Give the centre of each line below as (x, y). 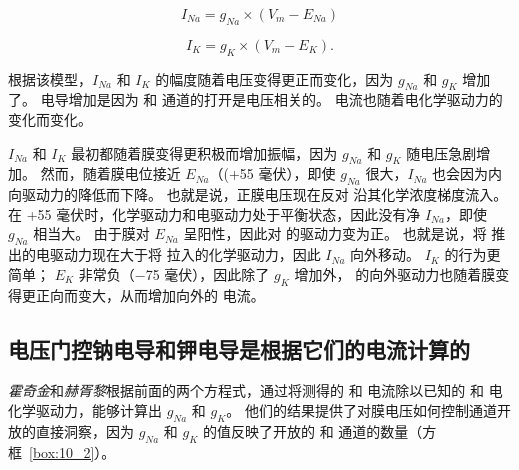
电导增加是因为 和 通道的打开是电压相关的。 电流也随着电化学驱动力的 (271, 99)
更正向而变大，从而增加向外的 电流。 (143, 294)
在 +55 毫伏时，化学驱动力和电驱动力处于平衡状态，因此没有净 (214, 213)
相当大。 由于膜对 (91, 233)
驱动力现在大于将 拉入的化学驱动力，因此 (185, 254)
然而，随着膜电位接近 (110, 173)
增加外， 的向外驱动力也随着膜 (395, 273)
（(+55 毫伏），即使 (272, 173)
